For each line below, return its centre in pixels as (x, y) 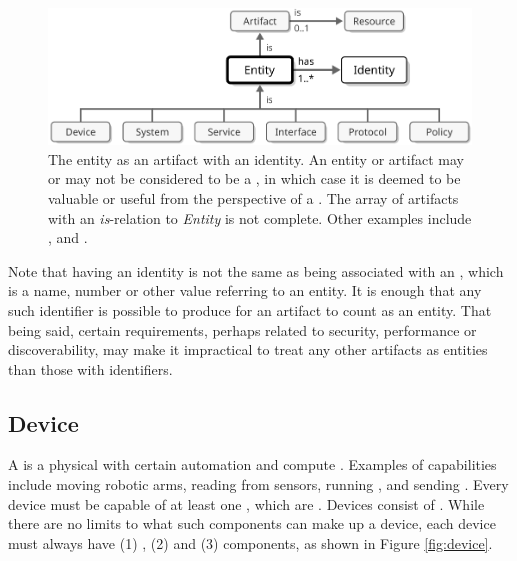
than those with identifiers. (90, 368)
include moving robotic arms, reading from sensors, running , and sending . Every (258, 484)
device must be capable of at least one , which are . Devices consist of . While (246, 503)
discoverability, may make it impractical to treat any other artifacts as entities (248, 349)
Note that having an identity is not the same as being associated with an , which (256, 270)
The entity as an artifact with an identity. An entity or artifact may (256, 158)
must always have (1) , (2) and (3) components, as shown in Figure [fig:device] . (250, 542)
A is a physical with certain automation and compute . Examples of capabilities (252, 464)
